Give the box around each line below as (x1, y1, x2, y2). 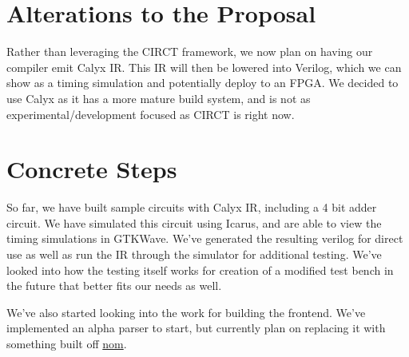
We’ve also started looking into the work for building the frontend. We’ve (6, 303, 366, 320)
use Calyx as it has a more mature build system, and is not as (6, 89, 311, 106)
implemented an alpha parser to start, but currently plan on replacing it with (6, 319, 386, 336)
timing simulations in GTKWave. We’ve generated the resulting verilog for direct (6, 230, 403, 247)
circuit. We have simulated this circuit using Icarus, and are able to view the (6, 214, 382, 231)
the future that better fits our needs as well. (6, 277, 222, 294)
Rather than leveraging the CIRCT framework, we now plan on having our (6, 43, 373, 60)
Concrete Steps (6, 153, 177, 185)
